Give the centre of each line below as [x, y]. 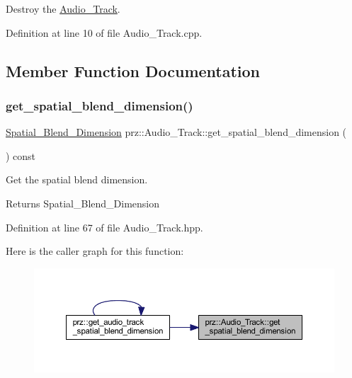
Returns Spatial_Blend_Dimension [83, 203]
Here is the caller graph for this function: [95, 251]
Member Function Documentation [133, 70]
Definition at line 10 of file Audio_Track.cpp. [104, 32]
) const [21, 155]
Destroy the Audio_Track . [63, 8]
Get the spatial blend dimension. [77, 179]
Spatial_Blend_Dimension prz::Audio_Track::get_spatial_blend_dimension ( [176, 132]
